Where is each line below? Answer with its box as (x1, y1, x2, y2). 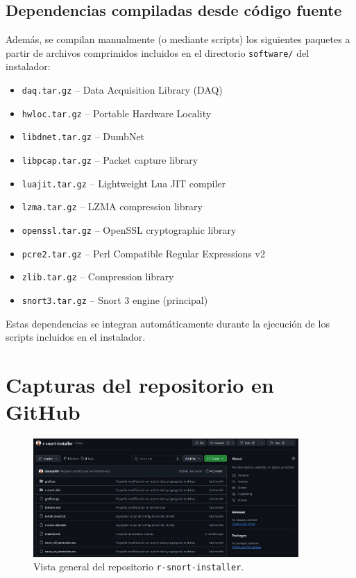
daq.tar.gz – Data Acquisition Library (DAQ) (22, 83, 223, 97)
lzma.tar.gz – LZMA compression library (22, 199, 203, 214)
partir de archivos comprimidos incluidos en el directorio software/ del (6, 45, 310, 60)
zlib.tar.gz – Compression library (22, 269, 174, 284)
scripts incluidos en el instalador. (6, 330, 146, 344)
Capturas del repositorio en (6, 370, 274, 398)
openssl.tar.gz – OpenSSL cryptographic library (22, 222, 237, 237)
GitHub (6, 398, 80, 426)
